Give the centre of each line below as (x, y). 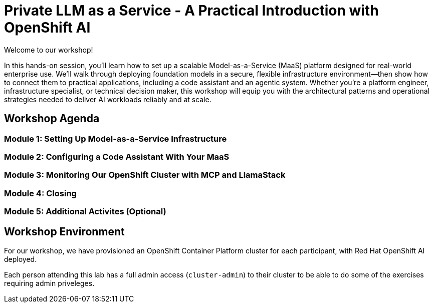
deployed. (21, 259)
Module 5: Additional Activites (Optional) (85, 212)
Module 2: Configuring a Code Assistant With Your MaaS (117, 157)
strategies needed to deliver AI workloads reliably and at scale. (108, 99)
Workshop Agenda (52, 119)
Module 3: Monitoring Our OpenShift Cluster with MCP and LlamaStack (145, 175)
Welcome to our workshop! (49, 50)
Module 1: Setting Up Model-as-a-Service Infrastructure (116, 138)
